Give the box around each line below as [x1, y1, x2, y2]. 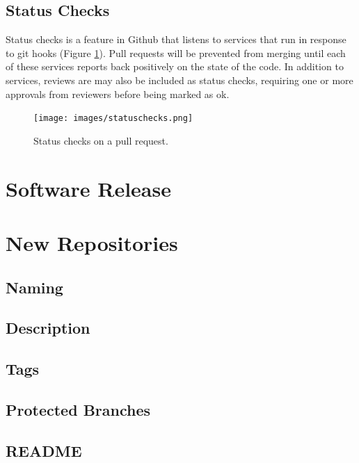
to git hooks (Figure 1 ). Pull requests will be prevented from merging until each [6, 45, 346, 60]
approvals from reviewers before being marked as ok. [6, 86, 230, 101]
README [6, 439, 82, 461]
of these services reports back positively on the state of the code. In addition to [6, 59, 344, 74]
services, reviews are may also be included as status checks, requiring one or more [6, 72, 353, 87]
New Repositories [6, 228, 178, 257]
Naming [6, 276, 63, 298]
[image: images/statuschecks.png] [33, 113, 193, 124]
